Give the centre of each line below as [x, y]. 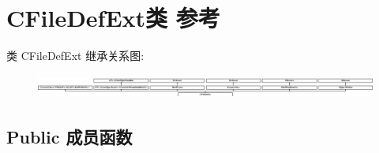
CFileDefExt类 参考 [113, 18]
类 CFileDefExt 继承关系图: [75, 56]
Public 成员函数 [69, 136]
